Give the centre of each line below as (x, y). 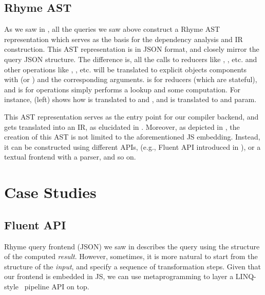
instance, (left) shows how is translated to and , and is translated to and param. (130, 99)
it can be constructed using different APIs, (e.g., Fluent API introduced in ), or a (132, 146)
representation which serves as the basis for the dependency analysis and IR (124, 39)
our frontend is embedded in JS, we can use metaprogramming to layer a (119, 276)
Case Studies (50, 192)
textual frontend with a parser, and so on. (70, 157)
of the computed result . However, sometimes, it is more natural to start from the (131, 256)
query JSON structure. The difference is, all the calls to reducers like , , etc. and (131, 59)
